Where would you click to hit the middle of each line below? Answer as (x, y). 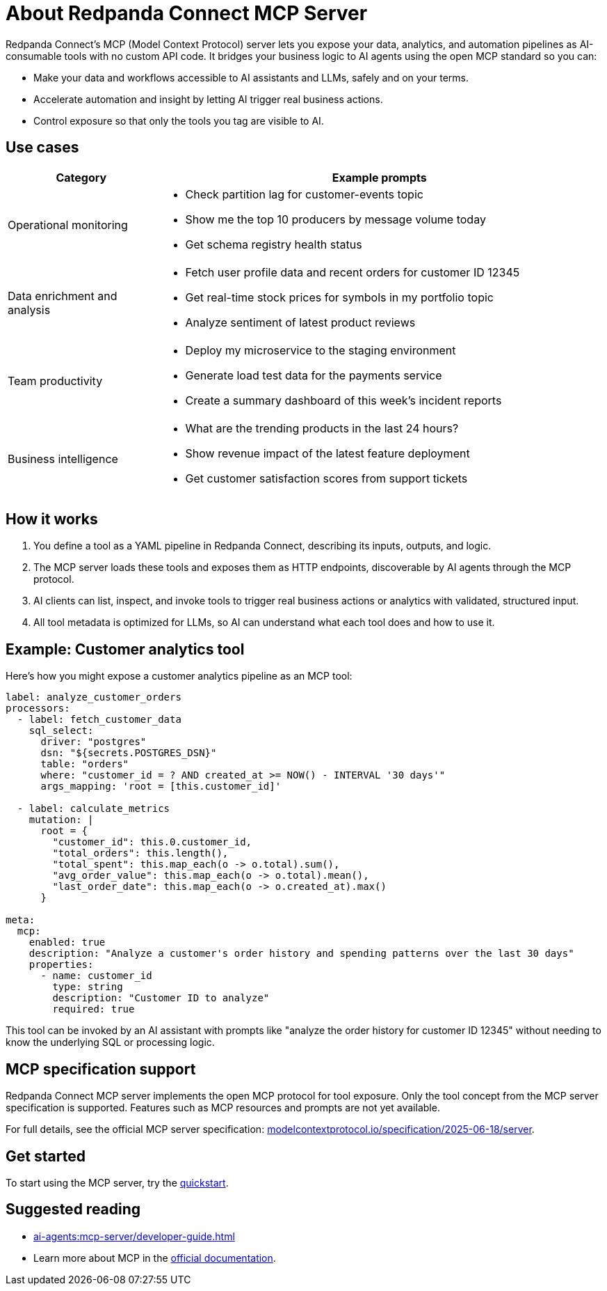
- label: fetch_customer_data (99, 720)
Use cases (42, 148)
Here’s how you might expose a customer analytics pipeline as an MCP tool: (179, 676)
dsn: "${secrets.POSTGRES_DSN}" (129, 753)
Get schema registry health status (274, 244)
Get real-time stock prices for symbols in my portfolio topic (339, 297)
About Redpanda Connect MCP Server (187, 13)
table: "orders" (85, 764)
